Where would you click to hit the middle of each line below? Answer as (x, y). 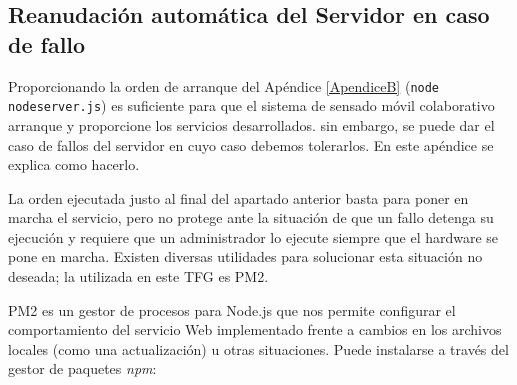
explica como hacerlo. (74, 164)
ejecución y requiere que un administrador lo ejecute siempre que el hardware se (253, 236)
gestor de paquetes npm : (82, 368)
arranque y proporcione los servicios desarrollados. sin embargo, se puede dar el (251, 124)
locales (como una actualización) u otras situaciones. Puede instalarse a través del (258, 348)
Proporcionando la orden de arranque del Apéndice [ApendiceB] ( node (224, 85)
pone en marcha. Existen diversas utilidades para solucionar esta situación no (245, 256)
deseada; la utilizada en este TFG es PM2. (138, 276)
